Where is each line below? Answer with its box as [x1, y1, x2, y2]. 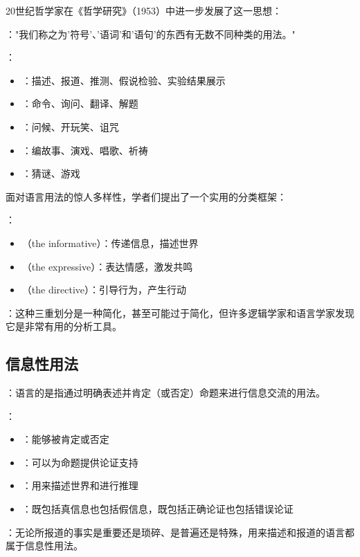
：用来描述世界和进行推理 [21, 478, 138, 493]
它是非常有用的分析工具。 [6, 319, 122, 334]
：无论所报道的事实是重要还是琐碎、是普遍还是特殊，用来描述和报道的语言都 [6, 524, 354, 539]
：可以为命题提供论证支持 [21, 455, 138, 469]
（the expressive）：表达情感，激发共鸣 [21, 259, 193, 273]
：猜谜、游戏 [21, 166, 80, 181]
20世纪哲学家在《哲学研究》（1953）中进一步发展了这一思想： [6, 3, 282, 17]
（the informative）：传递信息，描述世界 [21, 235, 199, 250]
